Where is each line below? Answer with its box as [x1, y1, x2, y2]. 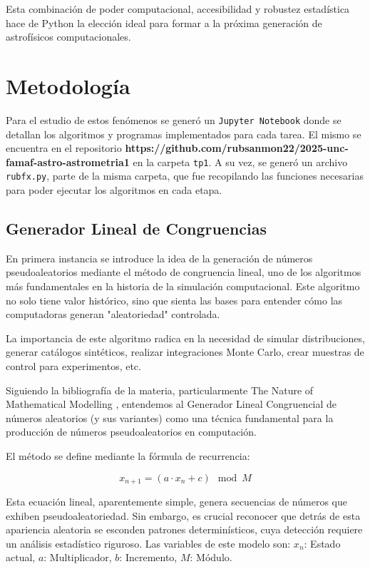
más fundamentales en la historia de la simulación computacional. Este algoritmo [6, 279, 360, 294]
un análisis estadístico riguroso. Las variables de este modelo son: [6, 535, 291, 550]
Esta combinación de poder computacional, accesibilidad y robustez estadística [6, 1, 350, 16]
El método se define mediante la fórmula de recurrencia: [6, 448, 250, 463]
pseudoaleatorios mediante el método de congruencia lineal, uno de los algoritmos [6, 265, 361, 280]
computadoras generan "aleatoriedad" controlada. [6, 307, 220, 322]
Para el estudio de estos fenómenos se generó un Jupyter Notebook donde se [6, 112, 341, 127]
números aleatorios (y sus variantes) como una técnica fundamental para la [6, 410, 334, 425]
